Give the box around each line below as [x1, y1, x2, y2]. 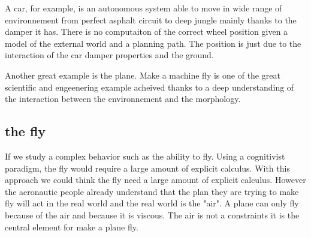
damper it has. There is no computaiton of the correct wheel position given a [5, 25, 288, 38]
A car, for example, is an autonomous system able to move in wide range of [5, 2, 282, 14]
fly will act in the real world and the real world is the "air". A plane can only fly [5, 197, 299, 209]
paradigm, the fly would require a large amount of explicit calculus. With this [5, 161, 290, 174]
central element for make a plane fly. [5, 220, 138, 233]
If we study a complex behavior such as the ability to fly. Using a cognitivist [5, 149, 285, 162]
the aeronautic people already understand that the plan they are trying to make [5, 185, 299, 197]
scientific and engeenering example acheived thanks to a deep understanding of [5, 80, 294, 93]
